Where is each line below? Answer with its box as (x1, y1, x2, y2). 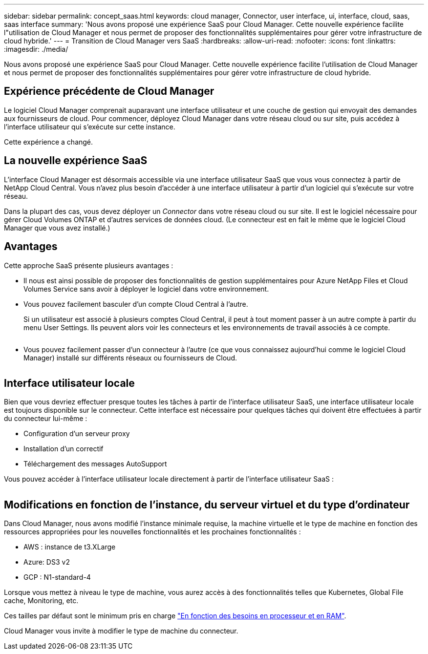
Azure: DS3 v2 (23, 558, 70, 567)
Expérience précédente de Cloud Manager (4, 85, 214, 98)
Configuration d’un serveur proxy (23, 429, 130, 438)
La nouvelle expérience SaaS (4, 154, 148, 167)
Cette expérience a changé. (4, 137, 93, 146)
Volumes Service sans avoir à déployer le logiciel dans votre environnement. (23, 284, 269, 293)
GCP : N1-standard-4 (23, 573, 91, 582)
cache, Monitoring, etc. (4, 596, 79, 605)
